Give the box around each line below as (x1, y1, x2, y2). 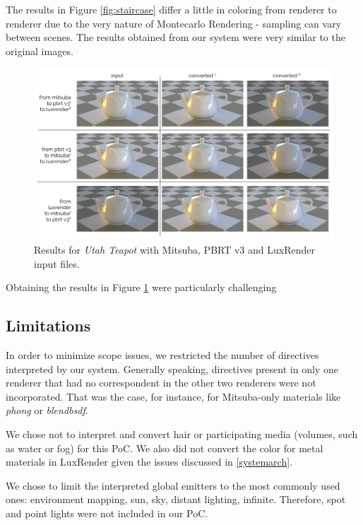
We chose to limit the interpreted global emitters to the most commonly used (6, 478, 340, 492)
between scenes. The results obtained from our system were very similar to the (6, 30, 345, 45)
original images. (6, 43, 73, 58)
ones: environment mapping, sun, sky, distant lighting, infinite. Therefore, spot (6, 492, 346, 507)
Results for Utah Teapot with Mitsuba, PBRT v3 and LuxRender (34, 242, 315, 257)
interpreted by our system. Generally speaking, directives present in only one (6, 361, 338, 376)
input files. (34, 256, 80, 271)
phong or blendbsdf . (6, 403, 88, 418)
